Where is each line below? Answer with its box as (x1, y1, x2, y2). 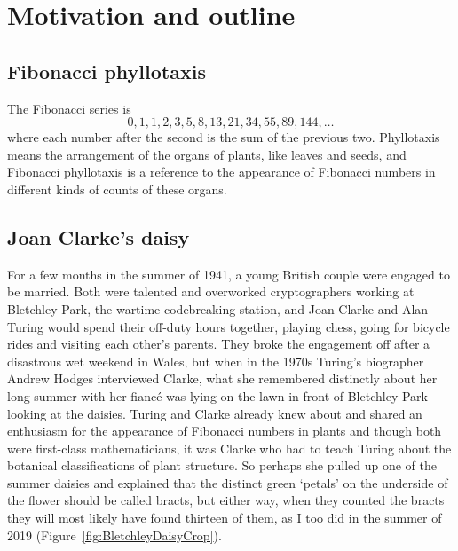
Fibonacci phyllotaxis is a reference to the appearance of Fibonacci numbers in (7, 162, 436, 181)
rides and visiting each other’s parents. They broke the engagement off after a (7, 335, 430, 353)
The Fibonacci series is (7, 98, 131, 117)
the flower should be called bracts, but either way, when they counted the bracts (7, 491, 445, 509)
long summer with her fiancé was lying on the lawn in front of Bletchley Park (7, 386, 428, 405)
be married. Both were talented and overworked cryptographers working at (7, 282, 415, 301)
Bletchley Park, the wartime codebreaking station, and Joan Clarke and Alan (7, 299, 429, 318)
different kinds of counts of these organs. (7, 179, 227, 198)
